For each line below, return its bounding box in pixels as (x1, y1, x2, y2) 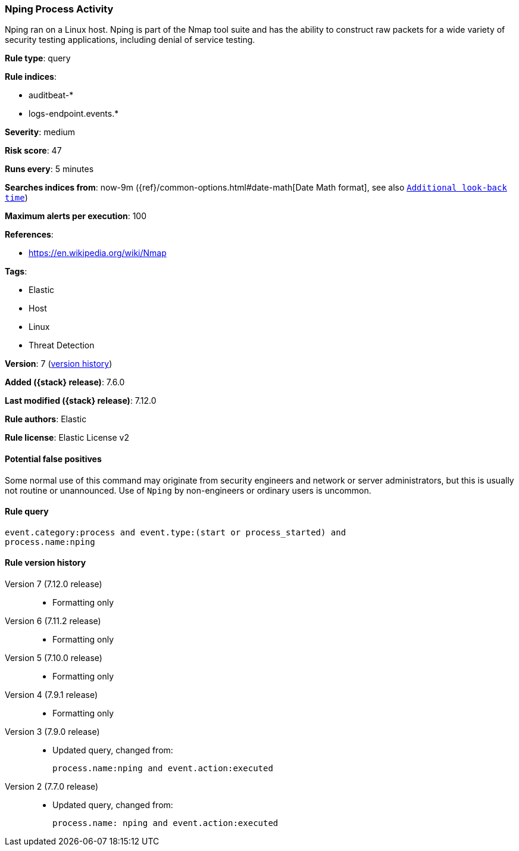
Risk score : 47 (5, 145, 62, 156)
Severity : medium (5, 127, 76, 138)
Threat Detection (29, 340, 95, 351)
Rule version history (5, 557, 86, 568)
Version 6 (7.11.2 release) (5, 616, 101, 626)
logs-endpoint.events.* (29, 108, 119, 119)
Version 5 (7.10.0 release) (5, 653, 102, 663)
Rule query (5, 506, 49, 517)
